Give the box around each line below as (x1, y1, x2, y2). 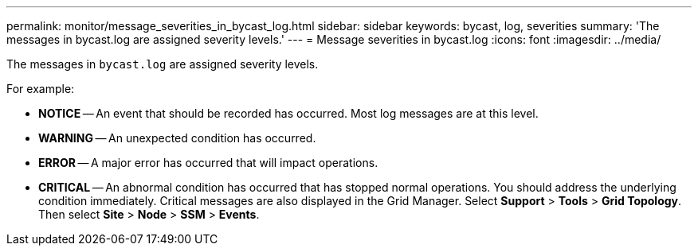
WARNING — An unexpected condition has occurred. (38, 131, 316, 145)
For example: (6, 82, 75, 95)
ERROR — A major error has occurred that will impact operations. (38, 156, 378, 169)
